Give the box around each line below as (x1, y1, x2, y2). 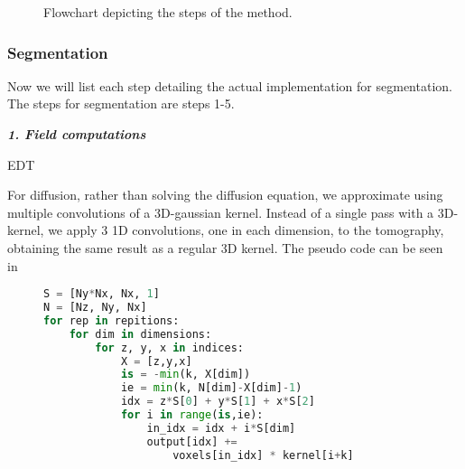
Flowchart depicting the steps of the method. (43, 3, 293, 21)
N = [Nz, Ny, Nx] (43, 301, 147, 314)
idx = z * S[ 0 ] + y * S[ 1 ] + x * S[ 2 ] (120, 395, 315, 408)
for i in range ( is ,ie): (120, 408, 264, 422)
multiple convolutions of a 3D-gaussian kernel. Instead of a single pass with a (7, 202, 434, 221)
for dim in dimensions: (69, 327, 212, 341)
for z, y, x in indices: (95, 341, 244, 354)
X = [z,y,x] (120, 354, 192, 368)
